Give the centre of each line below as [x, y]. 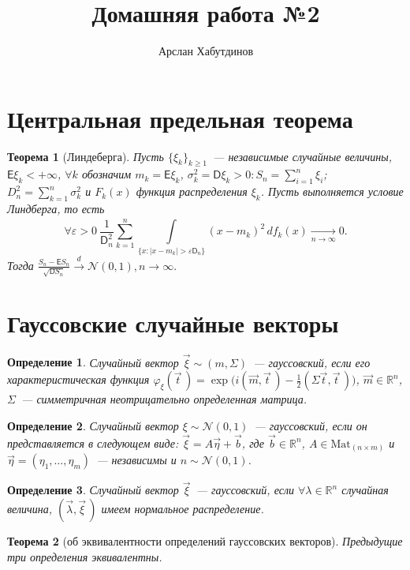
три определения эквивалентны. [85, 556]
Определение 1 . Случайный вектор [93, 362]
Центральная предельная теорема [180, 118]
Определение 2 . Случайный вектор [93, 425]
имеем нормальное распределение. [183, 508]
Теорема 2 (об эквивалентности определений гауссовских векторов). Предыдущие [205, 541]
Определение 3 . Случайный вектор [93, 490]
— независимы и [136, 460]
